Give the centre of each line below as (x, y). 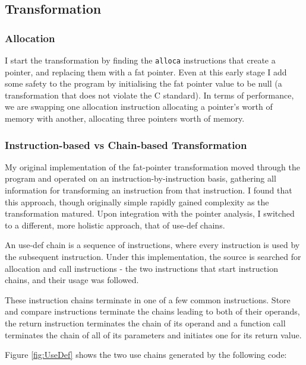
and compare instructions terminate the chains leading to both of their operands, (152, 311)
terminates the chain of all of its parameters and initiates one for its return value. (153, 334)
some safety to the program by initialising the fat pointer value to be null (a (143, 83)
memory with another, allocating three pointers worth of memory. (125, 118)
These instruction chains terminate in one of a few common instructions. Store (148, 299)
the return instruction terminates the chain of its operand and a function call (145, 323)
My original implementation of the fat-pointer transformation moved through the (152, 166)
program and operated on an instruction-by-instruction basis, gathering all (141, 178)
